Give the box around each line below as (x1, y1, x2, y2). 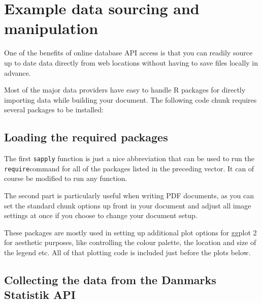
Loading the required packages (4, 129, 168, 145)
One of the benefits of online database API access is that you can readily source (4, 47, 253, 58)
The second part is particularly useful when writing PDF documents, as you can (4, 190, 254, 200)
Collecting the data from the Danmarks (4, 271, 216, 287)
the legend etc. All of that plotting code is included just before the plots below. (4, 247, 251, 257)
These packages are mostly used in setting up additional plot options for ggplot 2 (4, 227, 257, 237)
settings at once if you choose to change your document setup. (4, 210, 198, 221)
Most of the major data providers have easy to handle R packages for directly (4, 84, 246, 95)
